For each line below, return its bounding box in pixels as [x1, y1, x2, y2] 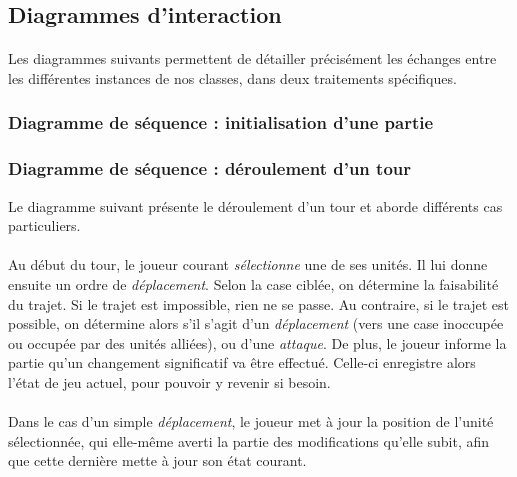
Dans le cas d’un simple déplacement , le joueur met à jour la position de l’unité [8, 411, 494, 432]
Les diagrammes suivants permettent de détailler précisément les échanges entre [8, 48, 497, 69]
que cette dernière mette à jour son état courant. [8, 450, 307, 471]
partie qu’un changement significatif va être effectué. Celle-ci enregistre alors [8, 352, 476, 373]
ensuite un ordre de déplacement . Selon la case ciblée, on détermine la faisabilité [8, 274, 499, 294]
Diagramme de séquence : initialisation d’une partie [8, 110, 434, 135]
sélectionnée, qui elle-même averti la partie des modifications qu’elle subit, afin [8, 430, 490, 451]
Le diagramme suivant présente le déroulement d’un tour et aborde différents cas [8, 195, 503, 216]
